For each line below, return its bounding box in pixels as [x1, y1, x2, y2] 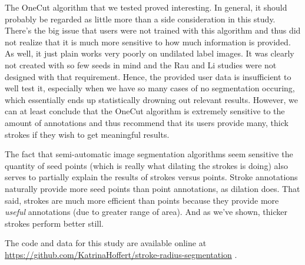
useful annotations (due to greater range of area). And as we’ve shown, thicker [5, 206, 287, 218]
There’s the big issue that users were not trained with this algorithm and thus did [5, 24, 301, 37]
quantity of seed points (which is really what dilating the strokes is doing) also [5, 159, 288, 171]
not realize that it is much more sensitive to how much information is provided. [5, 35, 291, 48]
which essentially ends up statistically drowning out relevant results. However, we [5, 93, 299, 105]
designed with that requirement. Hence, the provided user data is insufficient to [5, 70, 291, 82]
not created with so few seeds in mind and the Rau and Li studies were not [5, 58, 277, 71]
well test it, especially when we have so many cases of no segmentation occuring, [5, 82, 295, 94]
